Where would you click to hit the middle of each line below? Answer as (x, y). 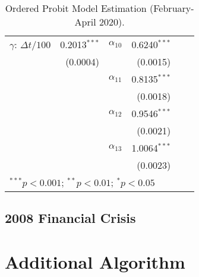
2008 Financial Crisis (70, 218)
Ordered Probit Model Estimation (76, 8)
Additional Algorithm (95, 261)
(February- (172, 8)
